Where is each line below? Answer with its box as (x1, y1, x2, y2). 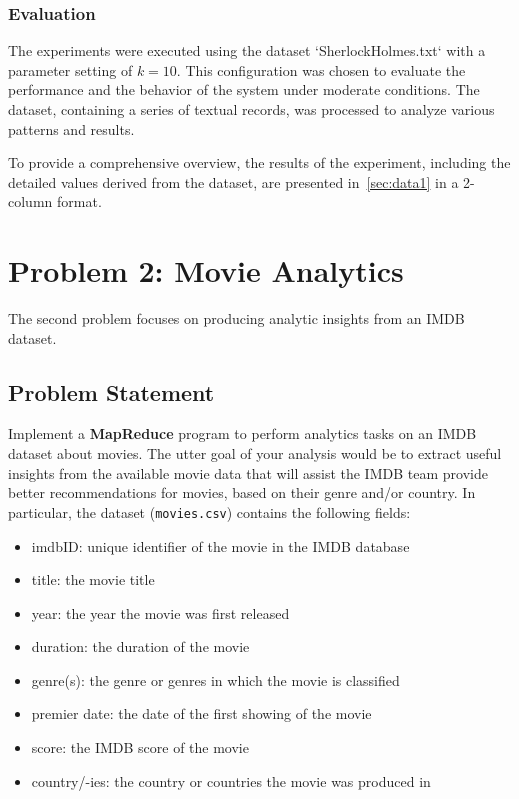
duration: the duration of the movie (31, 636, 250, 657)
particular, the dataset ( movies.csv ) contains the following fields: (8, 501, 411, 522)
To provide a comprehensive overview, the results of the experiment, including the (8, 152, 511, 173)
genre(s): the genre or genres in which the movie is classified (31, 669, 400, 690)
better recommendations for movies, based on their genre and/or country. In (8, 482, 476, 503)
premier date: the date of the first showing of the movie (31, 703, 372, 724)
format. (56, 191, 102, 212)
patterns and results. (8, 118, 135, 139)
